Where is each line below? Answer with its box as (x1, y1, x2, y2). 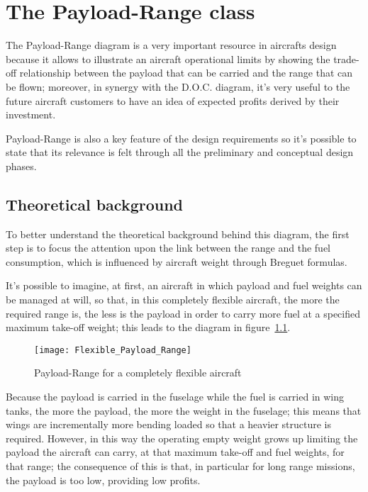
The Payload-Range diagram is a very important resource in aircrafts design (6, 38, 337, 52)
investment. (6, 107, 56, 122)
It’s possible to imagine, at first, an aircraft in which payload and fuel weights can (6, 278, 362, 293)
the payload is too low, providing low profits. (6, 472, 201, 487)
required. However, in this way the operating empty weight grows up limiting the (6, 430, 358, 445)
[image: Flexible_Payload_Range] (34, 345, 191, 355)
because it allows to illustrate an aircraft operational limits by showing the (6, 51, 330, 66)
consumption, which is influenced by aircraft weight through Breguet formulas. (6, 254, 347, 269)
